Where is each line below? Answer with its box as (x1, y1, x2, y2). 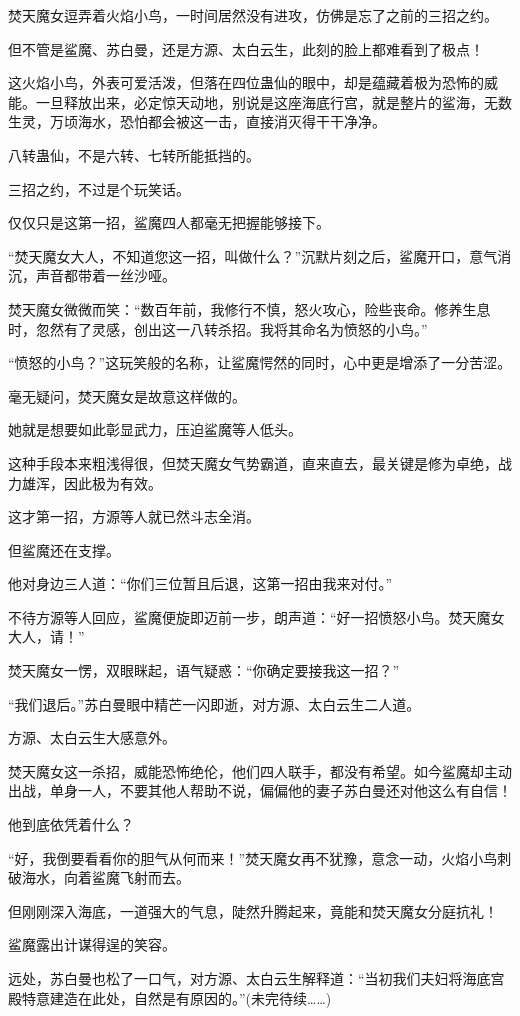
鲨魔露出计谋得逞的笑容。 (8, 934, 176, 955)
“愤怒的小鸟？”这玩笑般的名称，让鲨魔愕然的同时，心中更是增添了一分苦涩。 (8, 352, 512, 373)
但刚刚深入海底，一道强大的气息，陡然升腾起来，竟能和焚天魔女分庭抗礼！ (8, 900, 498, 921)
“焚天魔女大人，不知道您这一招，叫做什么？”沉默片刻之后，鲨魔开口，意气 (8, 245, 498, 266)
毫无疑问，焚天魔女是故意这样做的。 (8, 385, 246, 406)
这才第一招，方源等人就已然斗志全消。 (8, 506, 260, 527)
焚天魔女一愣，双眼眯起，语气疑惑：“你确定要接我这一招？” (8, 660, 400, 681)
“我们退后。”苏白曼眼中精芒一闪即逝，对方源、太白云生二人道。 (8, 693, 421, 714)
